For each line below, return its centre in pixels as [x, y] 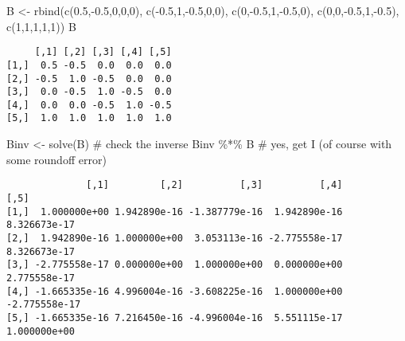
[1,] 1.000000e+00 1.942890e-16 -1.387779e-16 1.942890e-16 [175, 212]
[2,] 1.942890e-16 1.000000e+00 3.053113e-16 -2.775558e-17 [175, 238]
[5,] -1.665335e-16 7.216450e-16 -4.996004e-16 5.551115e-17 [175, 317]
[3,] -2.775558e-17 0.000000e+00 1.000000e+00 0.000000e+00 [175, 265]
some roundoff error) [56, 159]
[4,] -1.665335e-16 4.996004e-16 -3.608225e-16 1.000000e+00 [175, 291]
